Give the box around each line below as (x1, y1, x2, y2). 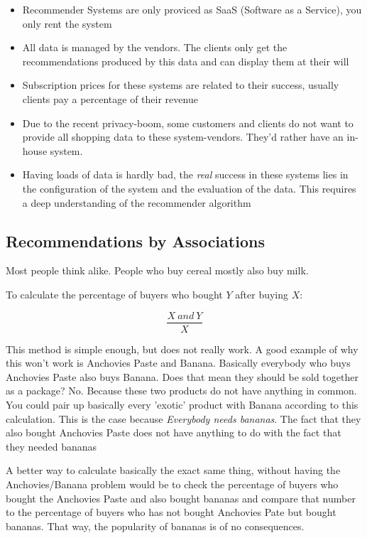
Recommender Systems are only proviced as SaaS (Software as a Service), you (22, 2, 362, 16)
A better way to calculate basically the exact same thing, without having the (6, 463, 341, 478)
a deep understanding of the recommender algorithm (22, 195, 251, 210)
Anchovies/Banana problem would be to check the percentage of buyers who (6, 476, 339, 491)
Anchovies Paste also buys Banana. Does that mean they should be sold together (6, 369, 358, 384)
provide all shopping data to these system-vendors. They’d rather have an (22, 129, 344, 144)
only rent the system (22, 16, 112, 31)
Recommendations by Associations (6, 230, 265, 252)
